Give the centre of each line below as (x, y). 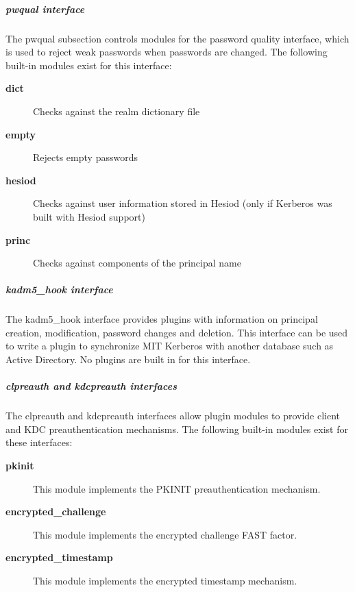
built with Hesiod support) (89, 216)
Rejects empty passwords (85, 157)
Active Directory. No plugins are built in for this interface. (128, 359)
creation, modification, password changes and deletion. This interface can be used (177, 332)
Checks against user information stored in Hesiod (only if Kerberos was (183, 203)
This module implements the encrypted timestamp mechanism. (165, 580)
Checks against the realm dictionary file (117, 111)
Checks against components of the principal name (137, 263)
